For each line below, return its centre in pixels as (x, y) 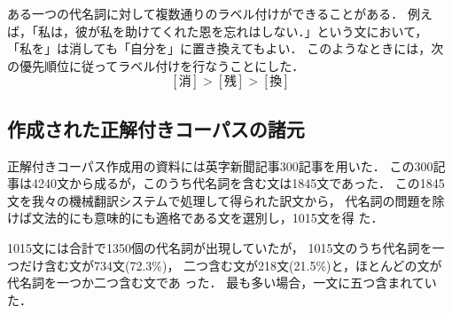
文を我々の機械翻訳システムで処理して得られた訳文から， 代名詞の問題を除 (226, 200)
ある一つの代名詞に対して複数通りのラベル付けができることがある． (206, 13)
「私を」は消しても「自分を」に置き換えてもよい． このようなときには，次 (226, 48)
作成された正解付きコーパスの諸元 (156, 128)
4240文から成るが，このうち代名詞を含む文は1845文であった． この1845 (238, 183)
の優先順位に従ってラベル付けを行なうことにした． (156, 65)
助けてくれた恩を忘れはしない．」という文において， (276, 31)
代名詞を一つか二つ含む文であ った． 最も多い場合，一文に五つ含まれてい (222, 283)
